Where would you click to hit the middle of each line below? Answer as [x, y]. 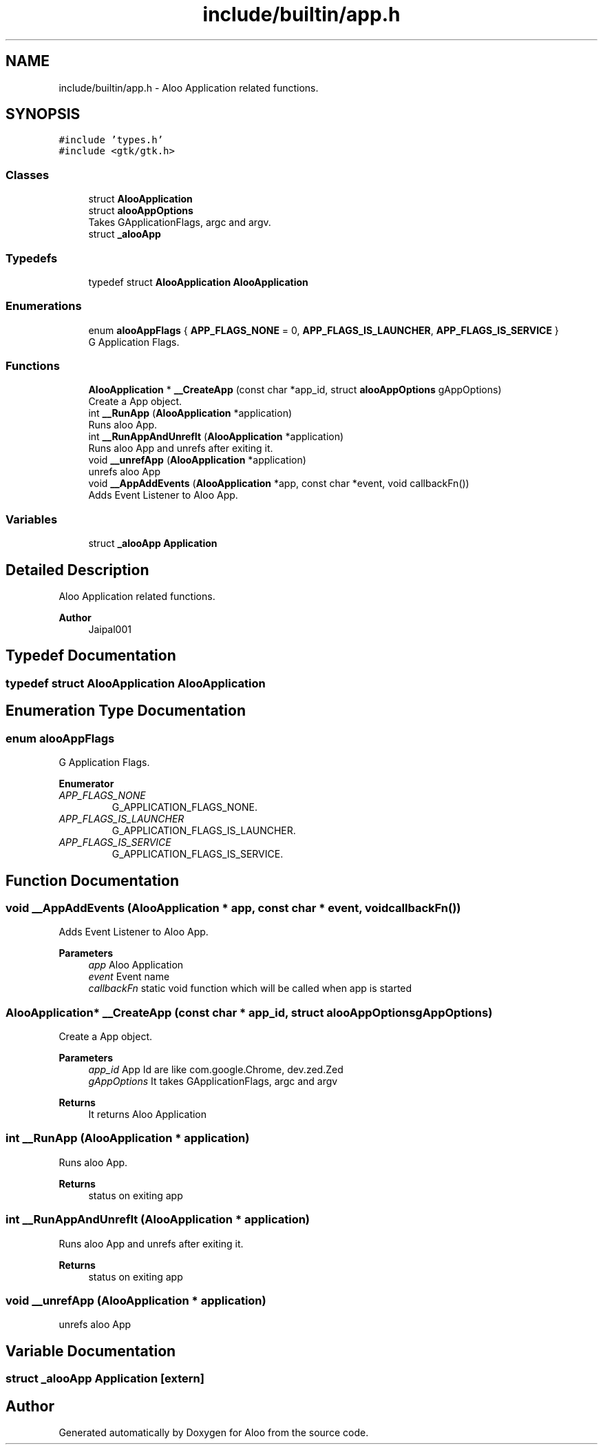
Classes [28, 175]
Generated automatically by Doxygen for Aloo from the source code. [214, 1432]
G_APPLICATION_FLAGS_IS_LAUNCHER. [204, 831]
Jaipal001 [110, 630]
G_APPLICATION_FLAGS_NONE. [185, 807]
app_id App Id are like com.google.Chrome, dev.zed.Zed [216, 1070]
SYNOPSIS [43, 114]
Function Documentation [92, 880]
